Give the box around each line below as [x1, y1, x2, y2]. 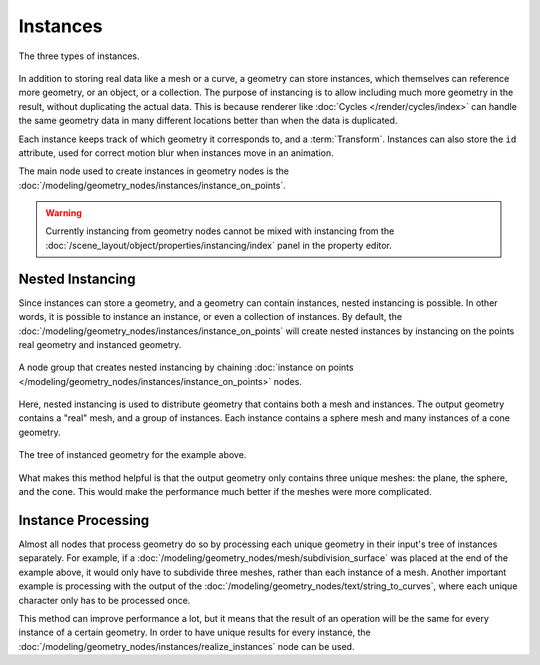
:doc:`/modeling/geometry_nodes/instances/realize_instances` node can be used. [18, 640, 355, 652]
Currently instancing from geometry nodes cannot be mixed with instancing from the [45, 225, 395, 237]
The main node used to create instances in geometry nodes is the [18, 165, 290, 177]
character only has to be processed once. [18, 594, 191, 606]
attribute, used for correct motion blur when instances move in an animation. [18, 146, 334, 159]
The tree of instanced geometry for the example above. [18, 449, 247, 461]
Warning [45, 207, 82, 219]
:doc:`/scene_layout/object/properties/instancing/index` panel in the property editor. [45, 239, 392, 251]
